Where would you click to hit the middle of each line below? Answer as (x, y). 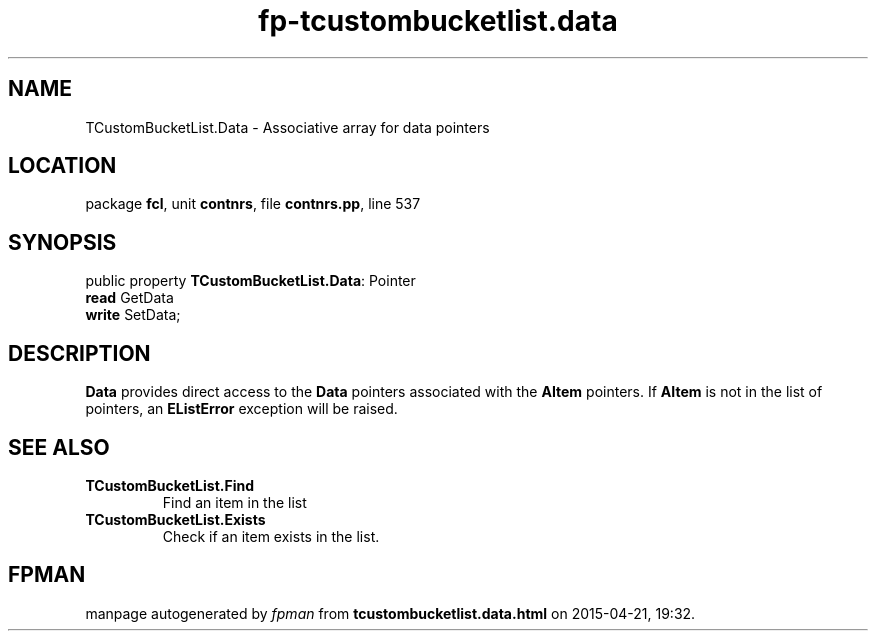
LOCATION (62, 166)
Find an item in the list (234, 502)
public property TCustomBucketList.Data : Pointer (250, 281)
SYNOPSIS (62, 242)
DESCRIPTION (79, 353)
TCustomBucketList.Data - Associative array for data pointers (287, 127)
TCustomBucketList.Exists (175, 519)
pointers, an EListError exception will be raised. (241, 409)
